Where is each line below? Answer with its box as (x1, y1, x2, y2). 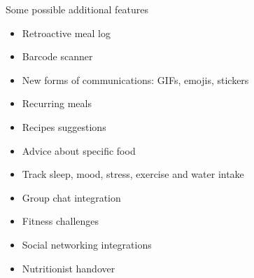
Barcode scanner (22, 49, 93, 64)
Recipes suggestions (22, 119, 106, 134)
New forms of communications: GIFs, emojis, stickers (22, 72, 249, 87)
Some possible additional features (6, 2, 149, 16)
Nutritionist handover (22, 260, 115, 275)
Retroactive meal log (22, 25, 111, 40)
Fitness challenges (22, 214, 99, 228)
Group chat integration (22, 190, 121, 204)
